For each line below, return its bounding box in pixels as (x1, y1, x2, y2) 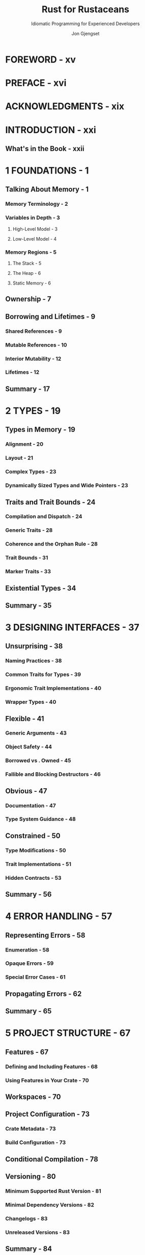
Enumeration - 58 (5, 946, 49, 953)
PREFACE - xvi (5, 77, 67, 89)
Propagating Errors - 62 (5, 989, 82, 998)
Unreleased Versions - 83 (5, 1228, 70, 1236)
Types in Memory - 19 (5, 425, 75, 434)
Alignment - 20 (5, 441, 44, 448)
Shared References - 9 (5, 328, 62, 335)
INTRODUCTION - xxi (5, 124, 97, 136)
